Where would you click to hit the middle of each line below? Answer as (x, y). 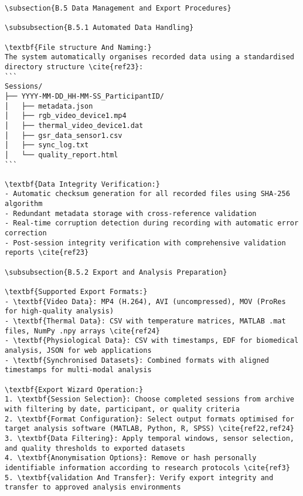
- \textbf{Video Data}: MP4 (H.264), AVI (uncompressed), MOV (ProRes (145, 301)
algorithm (24, 204)
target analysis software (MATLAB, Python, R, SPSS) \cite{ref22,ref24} (149, 429)
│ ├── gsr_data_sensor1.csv (64, 135)
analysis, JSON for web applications (78, 350)
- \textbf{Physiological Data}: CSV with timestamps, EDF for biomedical (152, 341)
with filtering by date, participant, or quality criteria (122, 409)
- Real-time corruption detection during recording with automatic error (152, 223)
